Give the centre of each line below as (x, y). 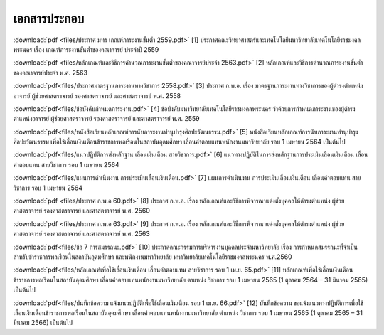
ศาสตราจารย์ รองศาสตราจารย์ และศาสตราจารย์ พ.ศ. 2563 (82, 234)
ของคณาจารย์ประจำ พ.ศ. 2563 (50, 73)
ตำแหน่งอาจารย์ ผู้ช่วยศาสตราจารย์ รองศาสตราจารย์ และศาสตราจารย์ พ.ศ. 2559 (106, 119)
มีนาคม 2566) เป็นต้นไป (43, 323)
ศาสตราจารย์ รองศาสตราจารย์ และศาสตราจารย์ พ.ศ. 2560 (82, 211)
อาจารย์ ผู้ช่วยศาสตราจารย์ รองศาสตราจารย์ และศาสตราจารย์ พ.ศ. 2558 (97, 95)
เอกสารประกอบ (49, 18)
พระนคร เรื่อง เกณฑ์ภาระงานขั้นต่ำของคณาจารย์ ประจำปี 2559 (86, 49)
